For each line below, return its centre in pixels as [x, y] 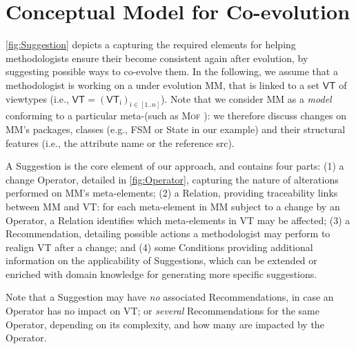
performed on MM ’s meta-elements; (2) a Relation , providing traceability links [172, 193]
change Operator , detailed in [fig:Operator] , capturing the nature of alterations [172, 179]
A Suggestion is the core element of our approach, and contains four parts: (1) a [175, 166]
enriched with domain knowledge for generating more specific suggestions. [161, 273]
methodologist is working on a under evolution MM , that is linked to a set [163, 84]
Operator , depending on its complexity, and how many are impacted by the [165, 324]
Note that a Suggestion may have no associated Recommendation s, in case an [170, 297]
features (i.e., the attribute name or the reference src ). [120, 142]
